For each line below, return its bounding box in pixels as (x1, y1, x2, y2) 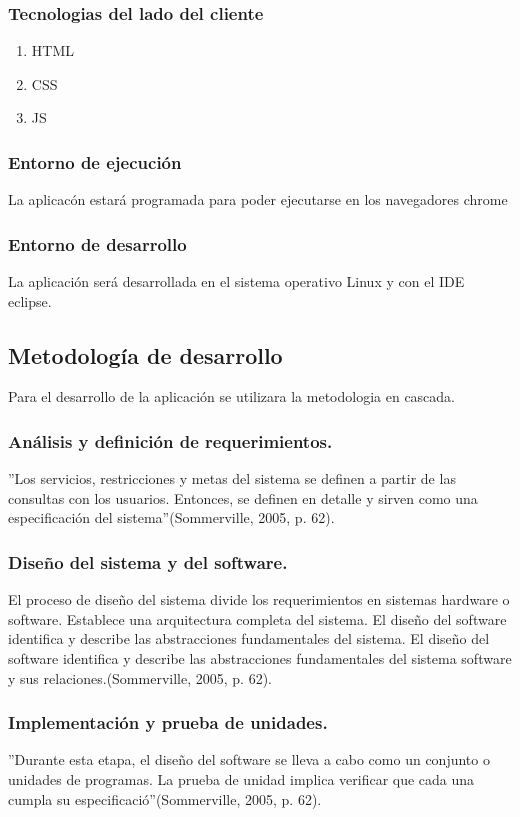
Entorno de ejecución (8, 149, 182, 174)
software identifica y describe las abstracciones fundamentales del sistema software (8, 648, 512, 669)
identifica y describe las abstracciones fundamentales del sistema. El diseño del (8, 628, 490, 649)
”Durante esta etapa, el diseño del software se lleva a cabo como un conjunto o (8, 749, 490, 770)
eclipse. (8, 290, 52, 311)
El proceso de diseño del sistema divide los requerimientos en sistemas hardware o (8, 589, 510, 610)
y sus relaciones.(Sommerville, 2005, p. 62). (8, 667, 272, 688)
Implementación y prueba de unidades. (8, 710, 328, 735)
